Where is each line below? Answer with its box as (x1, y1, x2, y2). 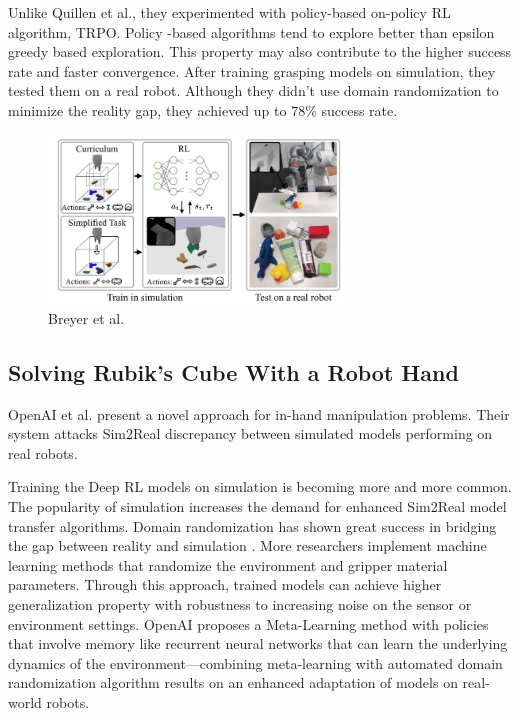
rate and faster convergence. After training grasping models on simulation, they (8, 60, 496, 81)
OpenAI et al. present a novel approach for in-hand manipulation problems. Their (8, 403, 510, 424)
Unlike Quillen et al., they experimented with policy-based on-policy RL (8, 2, 451, 22)
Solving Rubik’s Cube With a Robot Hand (8, 356, 459, 387)
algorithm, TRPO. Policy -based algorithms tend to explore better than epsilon (8, 21, 495, 42)
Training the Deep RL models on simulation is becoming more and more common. (8, 476, 512, 497)
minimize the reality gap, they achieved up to (8, 99, 287, 120)
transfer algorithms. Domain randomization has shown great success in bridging (8, 515, 497, 536)
